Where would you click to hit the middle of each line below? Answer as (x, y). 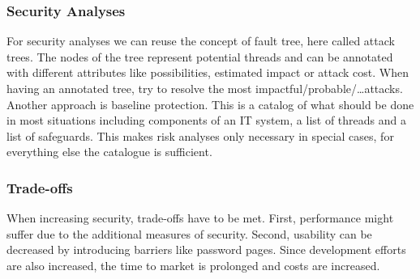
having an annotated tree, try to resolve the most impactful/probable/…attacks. (205, 88)
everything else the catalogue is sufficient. (109, 152)
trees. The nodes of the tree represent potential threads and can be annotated (200, 56)
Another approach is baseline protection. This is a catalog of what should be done (210, 104)
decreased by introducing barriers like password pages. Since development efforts (206, 249)
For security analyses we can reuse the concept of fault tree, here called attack (201, 41)
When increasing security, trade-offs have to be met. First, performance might (200, 218)
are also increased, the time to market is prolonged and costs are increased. (193, 265)
